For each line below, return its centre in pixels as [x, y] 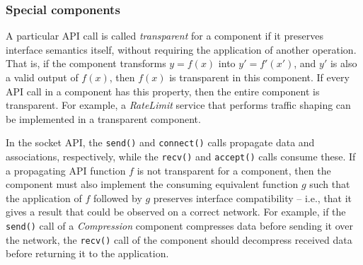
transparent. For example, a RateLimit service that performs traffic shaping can [178, 105]
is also [344, 63]
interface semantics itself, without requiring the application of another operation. [181, 49]
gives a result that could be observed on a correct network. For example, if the [176, 212]
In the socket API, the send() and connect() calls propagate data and [160, 142]
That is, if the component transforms [86, 63]
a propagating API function [66, 170]
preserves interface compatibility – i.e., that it [253, 198]
